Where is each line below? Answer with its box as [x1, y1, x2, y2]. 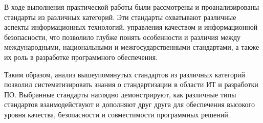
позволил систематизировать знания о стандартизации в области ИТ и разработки [4, 79, 258, 90]
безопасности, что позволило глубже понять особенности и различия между [4, 31, 241, 42]
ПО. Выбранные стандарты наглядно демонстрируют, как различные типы [4, 89, 236, 99]
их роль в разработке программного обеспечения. [4, 51, 158, 62]
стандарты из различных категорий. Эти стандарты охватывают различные [4, 11, 236, 22]
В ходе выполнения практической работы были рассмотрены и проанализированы [4, 2, 259, 12]
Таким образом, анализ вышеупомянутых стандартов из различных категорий [4, 69, 245, 79]
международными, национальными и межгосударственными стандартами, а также [4, 42, 259, 52]
